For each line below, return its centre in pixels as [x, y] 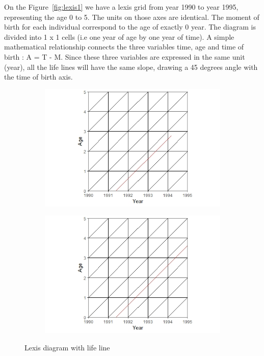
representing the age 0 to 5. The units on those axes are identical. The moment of [132, 17]
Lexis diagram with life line [67, 347]
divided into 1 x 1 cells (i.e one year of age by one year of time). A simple [119, 36]
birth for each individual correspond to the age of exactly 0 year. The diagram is [130, 27]
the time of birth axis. [38, 77]
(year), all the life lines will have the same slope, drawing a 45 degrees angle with [131, 67]
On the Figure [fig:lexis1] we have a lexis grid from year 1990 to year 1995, [121, 7]
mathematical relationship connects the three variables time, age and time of [124, 47]
